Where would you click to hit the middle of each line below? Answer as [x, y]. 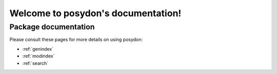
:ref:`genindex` [38, 49]
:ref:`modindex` [38, 56]
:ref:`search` [35, 63]
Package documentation [52, 27]
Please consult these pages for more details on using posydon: [76, 40]
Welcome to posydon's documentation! [95, 13]
